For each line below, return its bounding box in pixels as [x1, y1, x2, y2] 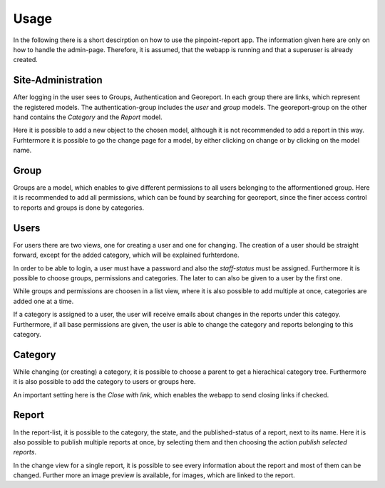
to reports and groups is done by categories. [13, 203, 145, 212]
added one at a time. [13, 297, 74, 305]
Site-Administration [13, 74, 103, 86]
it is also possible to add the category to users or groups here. [13, 377, 196, 386]
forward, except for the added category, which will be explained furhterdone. [13, 250, 240, 260]
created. [13, 56, 38, 64]
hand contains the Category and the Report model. [13, 113, 163, 121]
